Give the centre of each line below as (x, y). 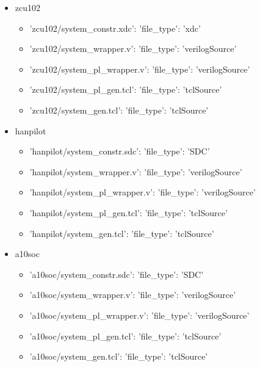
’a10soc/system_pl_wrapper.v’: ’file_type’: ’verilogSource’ (139, 315)
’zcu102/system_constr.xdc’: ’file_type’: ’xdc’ (115, 28)
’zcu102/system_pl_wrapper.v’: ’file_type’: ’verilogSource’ (140, 69)
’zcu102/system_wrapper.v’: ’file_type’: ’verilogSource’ (133, 49)
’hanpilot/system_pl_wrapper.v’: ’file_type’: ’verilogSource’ (143, 192)
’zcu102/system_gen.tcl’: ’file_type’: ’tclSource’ (119, 110)
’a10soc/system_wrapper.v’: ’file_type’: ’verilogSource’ (133, 295)
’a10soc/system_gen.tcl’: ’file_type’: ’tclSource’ (119, 356)
